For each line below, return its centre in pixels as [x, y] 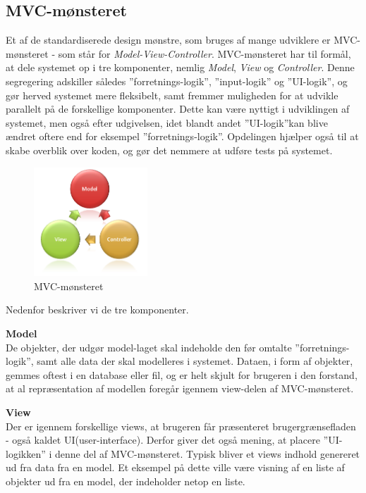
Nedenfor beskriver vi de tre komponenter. [97, 310]
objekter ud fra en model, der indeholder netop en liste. [126, 481]
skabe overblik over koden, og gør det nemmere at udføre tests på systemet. [169, 150]
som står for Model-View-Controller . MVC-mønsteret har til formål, [205, 53]
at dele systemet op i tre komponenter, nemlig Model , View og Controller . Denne [180, 67]
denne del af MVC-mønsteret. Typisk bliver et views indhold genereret [207, 453]
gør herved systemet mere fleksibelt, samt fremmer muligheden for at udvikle [172, 95]
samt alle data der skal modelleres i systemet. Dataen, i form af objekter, [195, 361]
